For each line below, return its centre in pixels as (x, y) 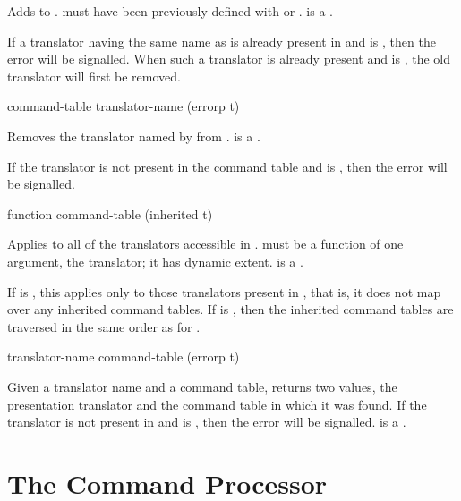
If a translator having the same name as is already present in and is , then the (222, 41)
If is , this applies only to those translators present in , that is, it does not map (224, 291)
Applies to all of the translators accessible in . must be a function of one (205, 244)
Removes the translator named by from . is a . (134, 136)
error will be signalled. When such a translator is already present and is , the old (229, 59)
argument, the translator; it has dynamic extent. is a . (155, 261)
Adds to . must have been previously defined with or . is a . (170, 11)
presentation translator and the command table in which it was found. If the (217, 404)
